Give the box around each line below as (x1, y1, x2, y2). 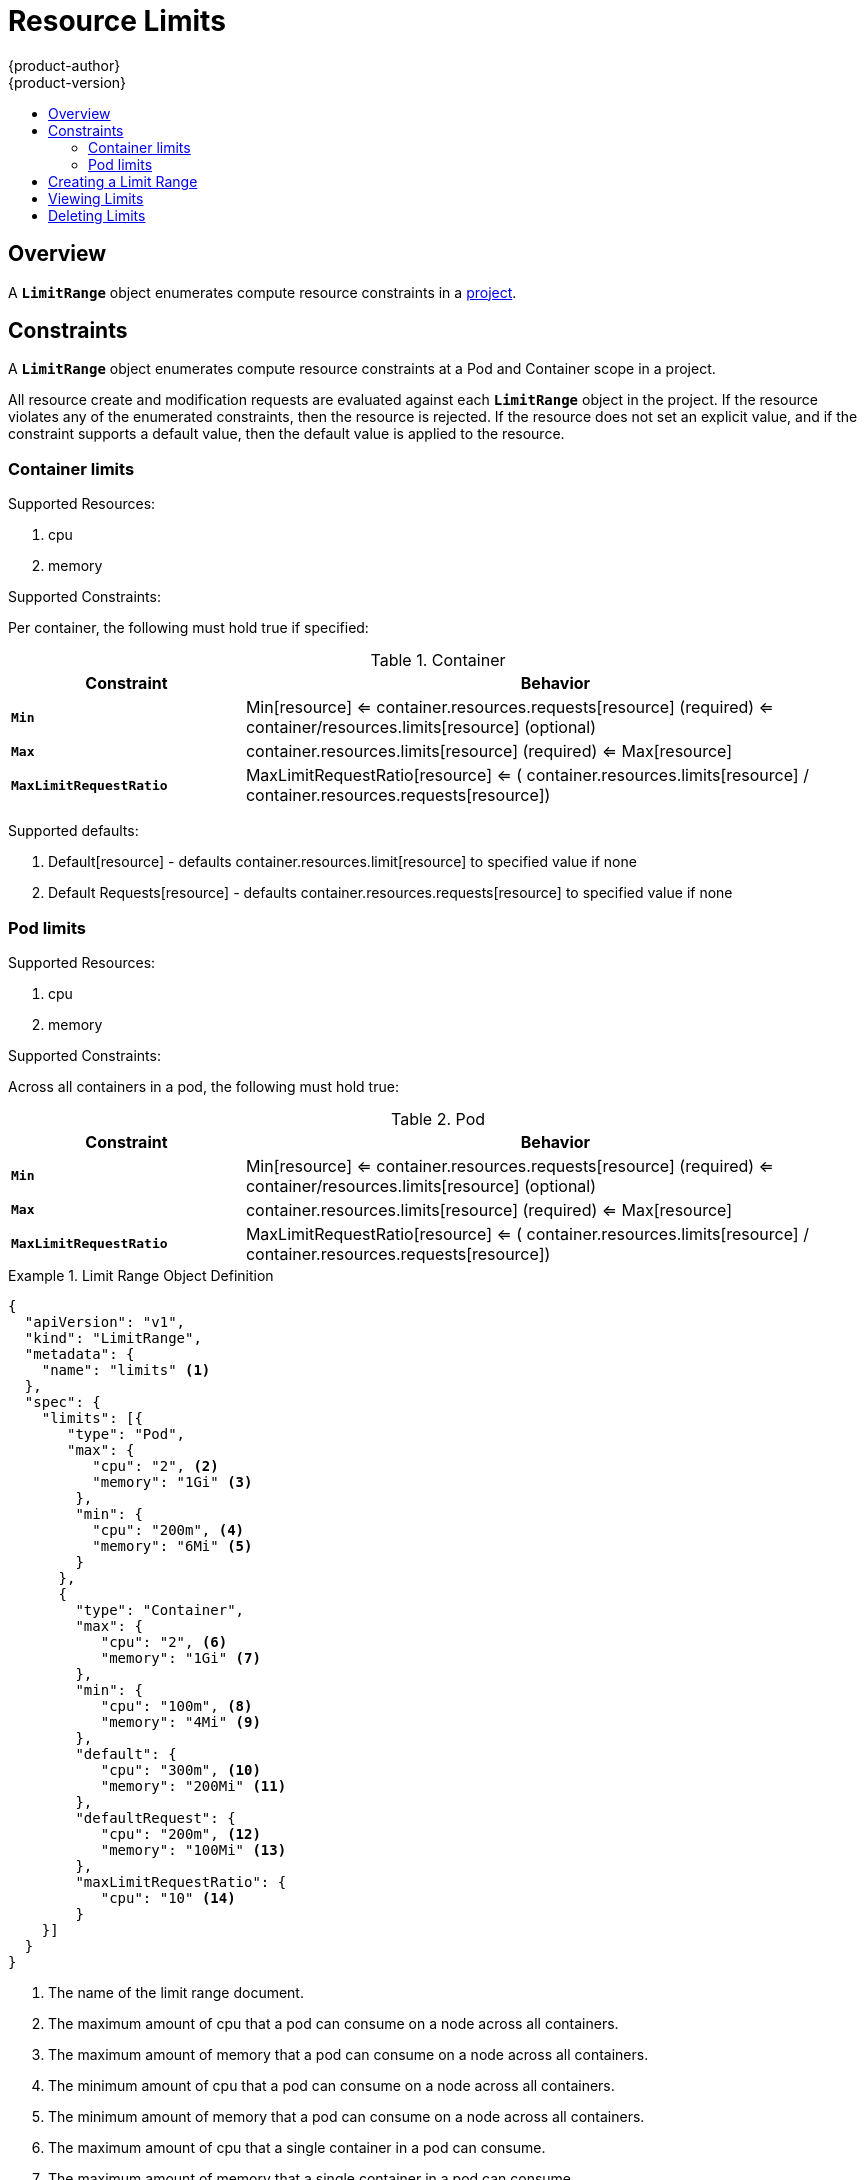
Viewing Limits (48, 189, 144, 207)
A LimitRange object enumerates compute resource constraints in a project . (8, 283, 517, 301)
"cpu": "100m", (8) (100, 1697, 253, 1714)
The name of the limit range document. (48, 1983, 304, 2001)
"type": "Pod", (67, 1425, 186, 1442)
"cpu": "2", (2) (92, 1457, 219, 1474)
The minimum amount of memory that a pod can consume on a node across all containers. (48, 2107, 645, 2125)
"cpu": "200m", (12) (100, 1825, 261, 1842)
